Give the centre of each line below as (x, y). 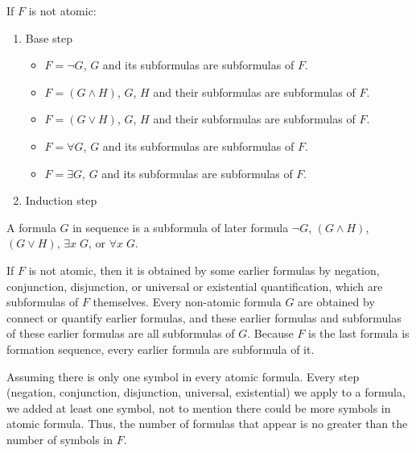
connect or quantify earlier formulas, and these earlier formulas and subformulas (204, 317)
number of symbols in (60, 439)
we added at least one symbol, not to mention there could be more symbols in (199, 407)
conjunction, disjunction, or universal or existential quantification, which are (195, 286)
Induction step (61, 200)
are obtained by (336, 302)
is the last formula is (359, 333)
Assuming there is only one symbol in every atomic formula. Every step (183, 376)
